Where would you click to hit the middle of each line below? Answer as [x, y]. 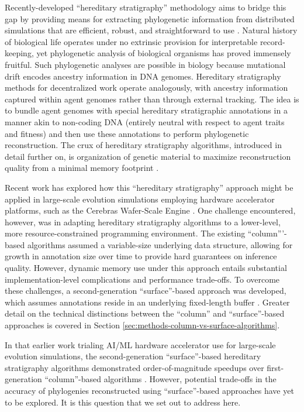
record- [272, 41]
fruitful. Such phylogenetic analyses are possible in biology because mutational [145, 64]
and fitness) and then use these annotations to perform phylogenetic [127, 133]
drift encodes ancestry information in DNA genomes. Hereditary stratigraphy [143, 76]
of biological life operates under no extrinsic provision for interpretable [131, 41]
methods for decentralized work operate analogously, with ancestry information [146, 87]
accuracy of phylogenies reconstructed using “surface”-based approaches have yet [149, 390]
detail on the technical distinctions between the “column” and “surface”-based [145, 313]
